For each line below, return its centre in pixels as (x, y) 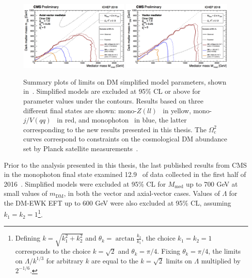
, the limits (224, 251)
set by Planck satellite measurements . (81, 148)
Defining (28, 238)
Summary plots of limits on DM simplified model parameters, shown (125, 81)
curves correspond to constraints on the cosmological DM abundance (125, 139)
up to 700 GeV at (212, 183)
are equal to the (115, 260)
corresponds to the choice (53, 251)
